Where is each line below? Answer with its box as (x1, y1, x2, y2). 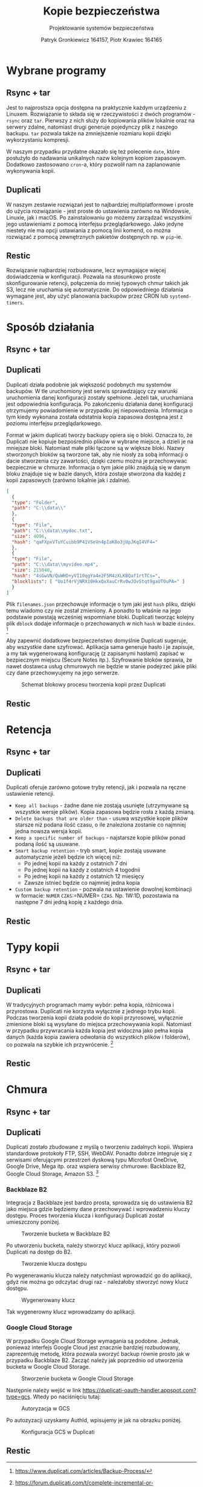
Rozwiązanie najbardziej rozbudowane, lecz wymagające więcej (6, 267, 166, 274)
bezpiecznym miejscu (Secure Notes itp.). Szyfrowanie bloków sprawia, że (6, 656, 193, 663)
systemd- (169, 294, 192, 300)
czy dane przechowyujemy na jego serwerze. (6, 669, 120, 677)
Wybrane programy (6, 64, 107, 77)
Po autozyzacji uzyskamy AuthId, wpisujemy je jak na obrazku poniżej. (6, 1416, 182, 1423)
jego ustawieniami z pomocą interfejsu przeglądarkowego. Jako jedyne (6, 220, 184, 227)
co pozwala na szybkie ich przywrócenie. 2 (6, 1039, 114, 1048)
